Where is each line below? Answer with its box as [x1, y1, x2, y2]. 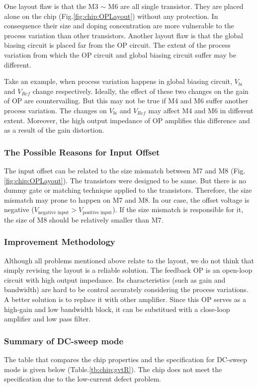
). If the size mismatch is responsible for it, [112, 204, 244, 215]
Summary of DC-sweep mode [4, 334, 124, 347]
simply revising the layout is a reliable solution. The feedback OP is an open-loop [4, 265, 253, 275]
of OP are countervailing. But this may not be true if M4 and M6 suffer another [4, 95, 249, 106]
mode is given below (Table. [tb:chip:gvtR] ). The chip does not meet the [4, 364, 222, 374]
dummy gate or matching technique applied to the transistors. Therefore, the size [4, 185, 252, 195]
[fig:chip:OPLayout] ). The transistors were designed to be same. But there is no [4, 175, 246, 185]
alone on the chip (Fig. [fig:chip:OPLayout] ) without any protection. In [4, 10, 218, 21]
